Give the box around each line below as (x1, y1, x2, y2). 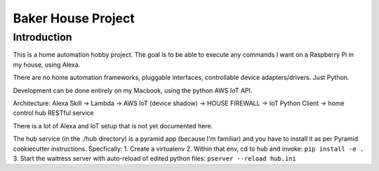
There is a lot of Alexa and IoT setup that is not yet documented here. (13, 121, 213, 130)
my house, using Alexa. (13, 60, 81, 69)
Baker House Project (13, 11, 135, 26)
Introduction (13, 31, 72, 43)
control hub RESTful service (13, 109, 94, 117)
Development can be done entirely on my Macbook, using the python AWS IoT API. (13, 86, 253, 95)
